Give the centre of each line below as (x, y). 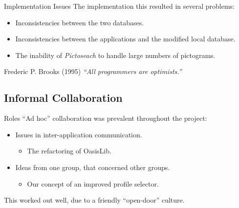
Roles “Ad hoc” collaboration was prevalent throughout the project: (106, 118)
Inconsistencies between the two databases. (80, 22)
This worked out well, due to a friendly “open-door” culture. (94, 200)
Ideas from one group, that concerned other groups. (93, 167)
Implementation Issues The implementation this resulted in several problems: (119, 6)
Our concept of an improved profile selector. (93, 183)
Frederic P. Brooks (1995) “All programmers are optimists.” (93, 71)
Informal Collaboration (63, 98)
